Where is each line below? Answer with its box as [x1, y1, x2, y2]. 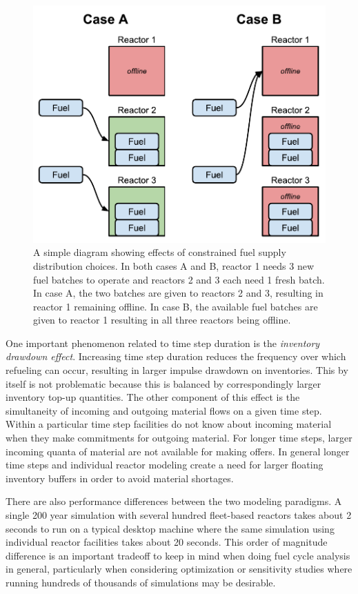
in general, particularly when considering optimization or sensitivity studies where [6, 562, 352, 576]
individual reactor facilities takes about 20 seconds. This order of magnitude [6, 535, 328, 549]
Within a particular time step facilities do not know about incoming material [6, 417, 332, 431]
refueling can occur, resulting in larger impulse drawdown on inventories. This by [6, 363, 348, 377]
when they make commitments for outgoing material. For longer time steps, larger [6, 430, 352, 445]
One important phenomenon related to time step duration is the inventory [6, 335, 320, 350]
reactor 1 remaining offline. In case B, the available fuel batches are [33, 299, 318, 313]
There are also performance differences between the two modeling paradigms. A [6, 494, 342, 508]
